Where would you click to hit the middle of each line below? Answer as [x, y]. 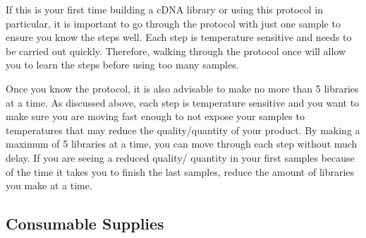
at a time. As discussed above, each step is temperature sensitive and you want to [183, 102]
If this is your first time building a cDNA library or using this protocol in [165, 9]
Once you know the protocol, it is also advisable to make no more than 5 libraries [182, 88]
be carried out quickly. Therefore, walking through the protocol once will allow [176, 50]
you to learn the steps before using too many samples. [122, 65]
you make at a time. [49, 185]
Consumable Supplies [85, 224]
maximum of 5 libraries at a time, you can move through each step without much [182, 144]
